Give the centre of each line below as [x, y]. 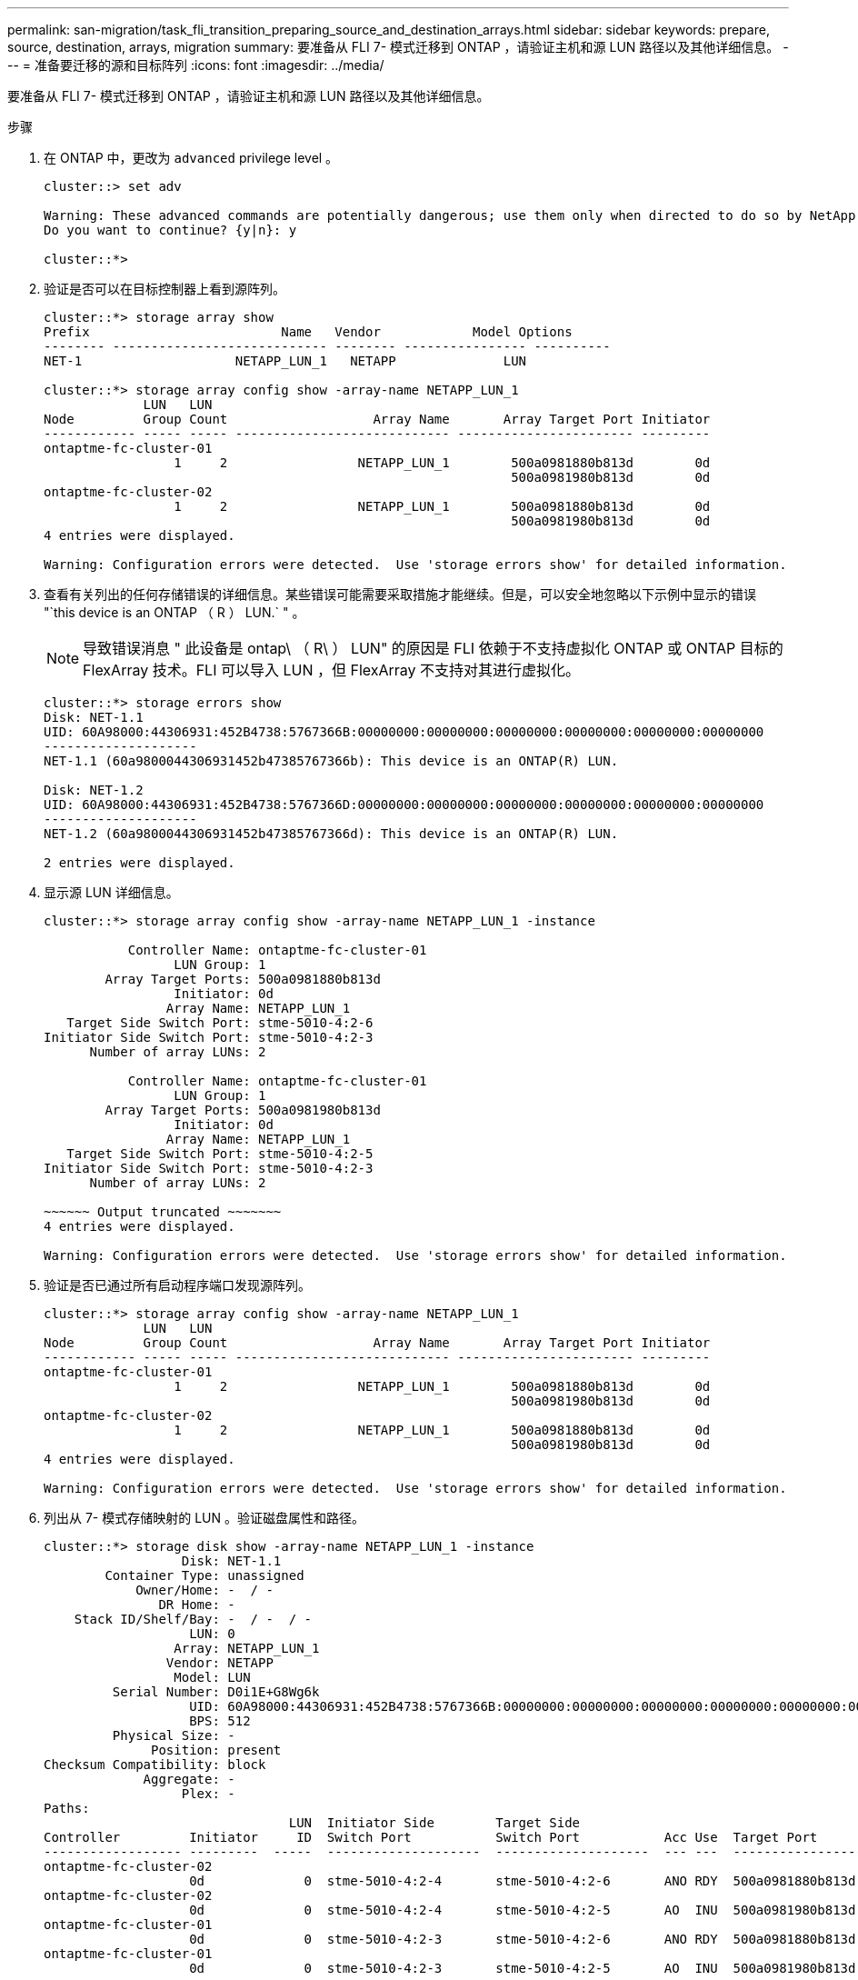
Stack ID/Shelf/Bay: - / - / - [193, 1619]
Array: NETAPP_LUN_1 [247, 1648]
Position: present [216, 1750]
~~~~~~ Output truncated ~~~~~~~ [163, 1212]
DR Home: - [197, 1605]
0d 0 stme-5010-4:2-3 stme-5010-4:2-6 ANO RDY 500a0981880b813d [523, 1939]
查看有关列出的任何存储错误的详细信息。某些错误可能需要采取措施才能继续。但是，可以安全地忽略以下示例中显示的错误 [400, 594]
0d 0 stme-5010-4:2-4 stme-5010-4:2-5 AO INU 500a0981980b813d [523, 1910]
